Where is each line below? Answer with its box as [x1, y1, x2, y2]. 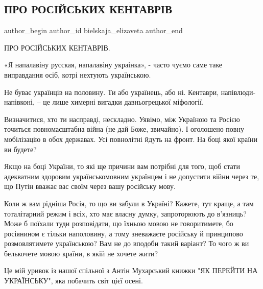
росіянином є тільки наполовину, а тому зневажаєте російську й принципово [4, 228, 243, 238]
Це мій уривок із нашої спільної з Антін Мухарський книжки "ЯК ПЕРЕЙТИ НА [4, 265, 258, 276]
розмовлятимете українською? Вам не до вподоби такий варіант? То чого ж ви [4, 238, 249, 249]
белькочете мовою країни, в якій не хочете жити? [4, 248, 158, 258]
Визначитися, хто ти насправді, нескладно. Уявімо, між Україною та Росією [4, 113, 240, 124]
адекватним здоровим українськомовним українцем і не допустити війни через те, [4, 171, 259, 181]
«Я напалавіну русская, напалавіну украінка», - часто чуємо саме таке [4, 59, 223, 70]
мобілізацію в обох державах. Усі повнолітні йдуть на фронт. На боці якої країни [4, 133, 258, 144]
